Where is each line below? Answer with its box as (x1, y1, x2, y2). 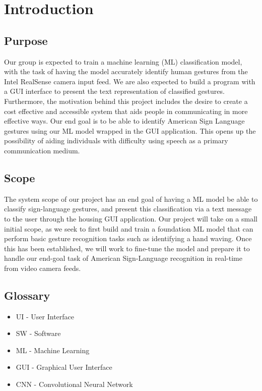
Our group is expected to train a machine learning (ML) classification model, (4, 56, 242, 67)
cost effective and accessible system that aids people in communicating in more (4, 105, 248, 116)
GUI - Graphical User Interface (16, 362, 112, 372)
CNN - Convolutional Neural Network (16, 379, 133, 389)
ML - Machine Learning (16, 345, 90, 355)
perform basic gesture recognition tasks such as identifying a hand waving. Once (4, 233, 252, 244)
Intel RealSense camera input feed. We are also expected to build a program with (4, 76, 255, 86)
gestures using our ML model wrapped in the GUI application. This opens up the (4, 125, 256, 136)
